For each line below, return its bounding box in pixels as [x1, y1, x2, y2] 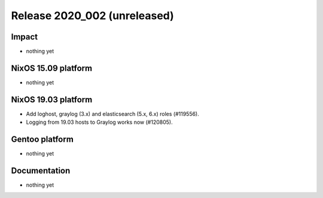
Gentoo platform [11, 135, 74, 145]
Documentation [11, 165, 71, 176]
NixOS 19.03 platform [11, 95, 93, 105]
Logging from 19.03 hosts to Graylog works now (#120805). [26, 118, 173, 126]
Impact [11, 32, 38, 42]
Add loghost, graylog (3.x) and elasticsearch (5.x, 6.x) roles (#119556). [26, 110, 200, 117]
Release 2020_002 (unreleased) [11, 9, 175, 22]
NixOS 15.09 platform [11, 63, 93, 73]
